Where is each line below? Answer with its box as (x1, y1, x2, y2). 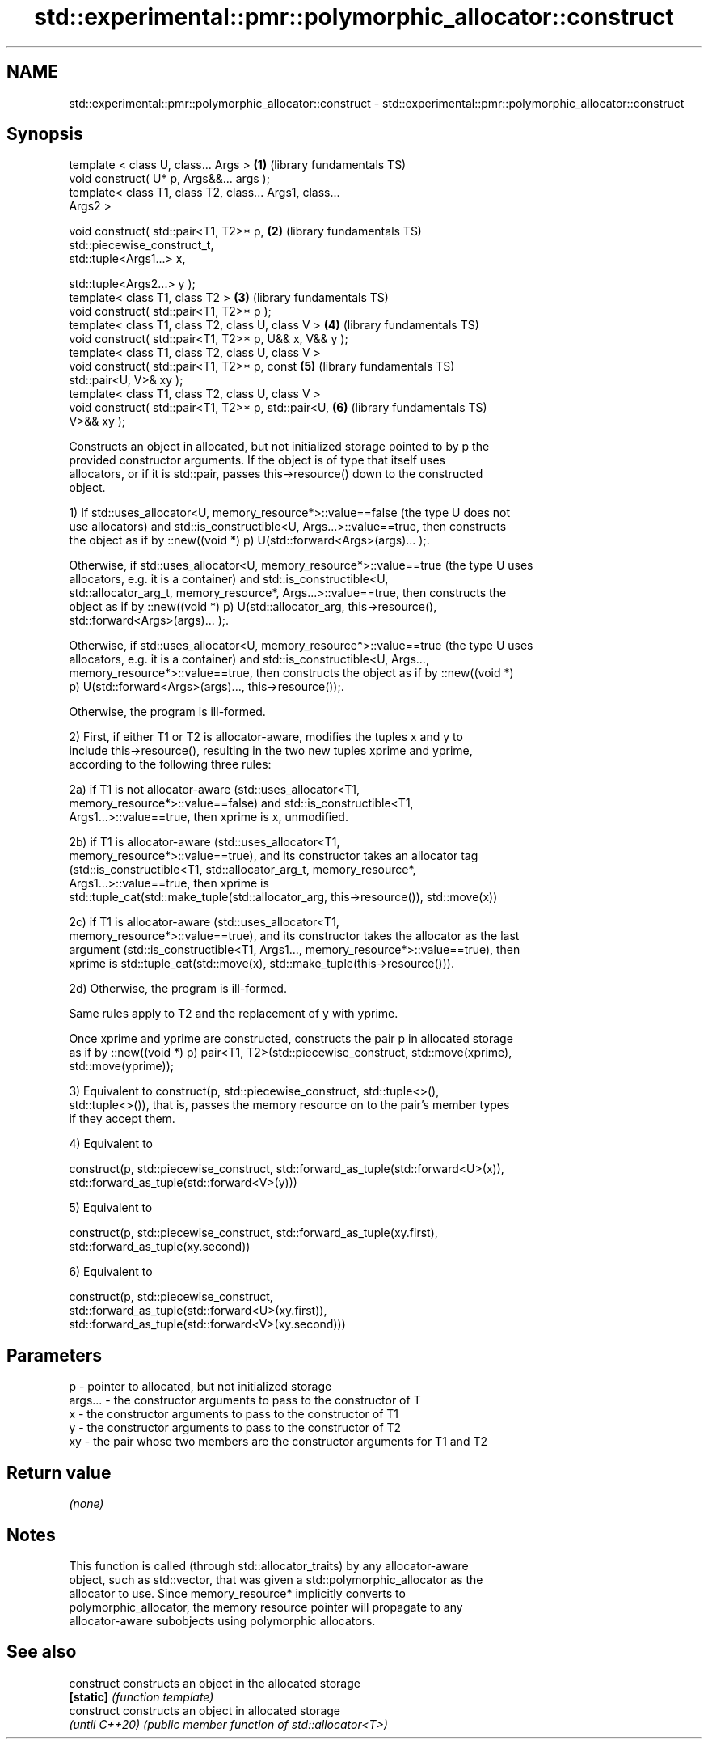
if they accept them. (69, 1112, 175, 1126)
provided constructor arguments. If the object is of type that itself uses (69, 453, 445, 468)
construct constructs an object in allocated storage (69, 1703, 341, 1717)
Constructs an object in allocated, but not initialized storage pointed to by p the (69, 439, 490, 454)
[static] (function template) (69, 1689, 214, 1704)
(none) (69, 1497, 104, 1511)
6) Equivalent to (69, 1264, 153, 1279)
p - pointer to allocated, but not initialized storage (69, 1379, 332, 1394)
